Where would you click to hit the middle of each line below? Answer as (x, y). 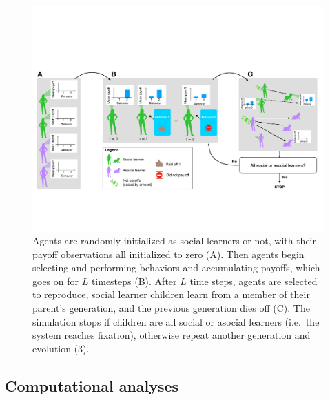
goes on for (56, 281)
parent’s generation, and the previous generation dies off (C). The (171, 308)
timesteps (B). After (134, 281)
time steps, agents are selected (254, 281)
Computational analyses (92, 385)
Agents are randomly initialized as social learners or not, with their (174, 241)
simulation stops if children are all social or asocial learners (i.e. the (176, 321)
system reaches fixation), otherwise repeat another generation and (172, 335)
